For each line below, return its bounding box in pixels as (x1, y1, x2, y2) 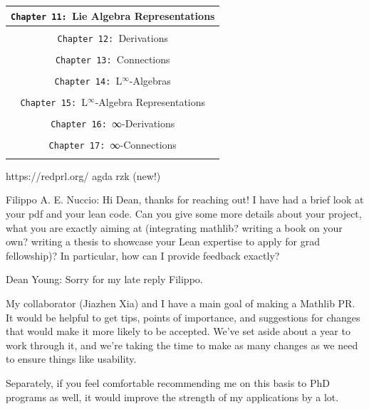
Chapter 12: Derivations (57, 30, 168, 45)
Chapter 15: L (20, 95, 88, 110)
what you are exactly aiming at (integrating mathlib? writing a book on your (6, 220, 343, 235)
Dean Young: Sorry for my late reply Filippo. (6, 272, 203, 287)
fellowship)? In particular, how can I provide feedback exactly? (6, 248, 280, 262)
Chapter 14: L (54, 73, 123, 87)
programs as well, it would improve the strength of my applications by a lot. (6, 389, 339, 404)
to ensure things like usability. (6, 351, 137, 366)
